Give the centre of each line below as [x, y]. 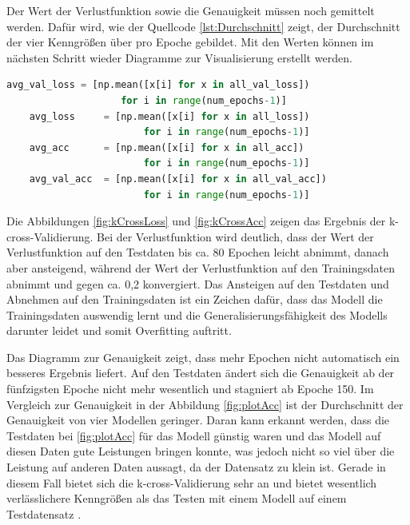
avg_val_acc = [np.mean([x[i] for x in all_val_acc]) [178, 179]
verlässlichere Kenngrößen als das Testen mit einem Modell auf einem [177, 498]
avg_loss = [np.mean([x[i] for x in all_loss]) [169, 116]
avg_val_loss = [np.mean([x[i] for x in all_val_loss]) [158, 85]
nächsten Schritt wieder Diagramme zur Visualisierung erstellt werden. [179, 57]
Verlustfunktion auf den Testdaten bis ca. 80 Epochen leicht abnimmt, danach [198, 252]
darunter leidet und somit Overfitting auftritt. [119, 330]
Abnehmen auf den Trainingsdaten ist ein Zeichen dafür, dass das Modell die [195, 299]
